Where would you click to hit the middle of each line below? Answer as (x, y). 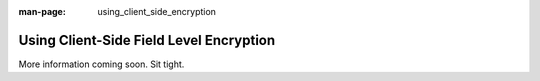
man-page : (42, 11)
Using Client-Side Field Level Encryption (147, 40)
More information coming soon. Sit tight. (101, 64)
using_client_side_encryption (157, 11)
